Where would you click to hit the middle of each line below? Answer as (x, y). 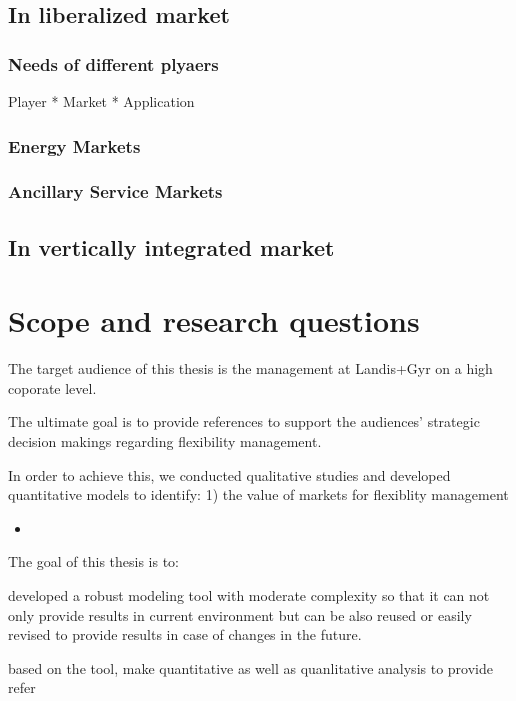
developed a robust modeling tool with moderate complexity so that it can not (249, 594)
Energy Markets (74, 145)
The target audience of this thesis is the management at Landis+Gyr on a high (250, 368)
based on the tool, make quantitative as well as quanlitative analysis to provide (250, 667)
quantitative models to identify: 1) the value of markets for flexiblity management (258, 494)
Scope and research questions (214, 320)
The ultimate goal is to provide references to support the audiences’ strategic (244, 421)
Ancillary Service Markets (115, 191)
